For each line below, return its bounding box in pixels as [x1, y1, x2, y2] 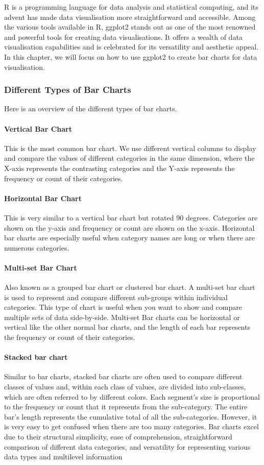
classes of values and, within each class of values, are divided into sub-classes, [4, 381, 246, 392]
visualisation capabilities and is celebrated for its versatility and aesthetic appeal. [4, 41, 259, 52]
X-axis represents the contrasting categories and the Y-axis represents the [4, 162, 235, 173]
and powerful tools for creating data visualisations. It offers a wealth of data [4, 31, 243, 42]
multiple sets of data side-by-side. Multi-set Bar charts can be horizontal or [4, 311, 240, 322]
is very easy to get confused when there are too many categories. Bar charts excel [4, 421, 259, 432]
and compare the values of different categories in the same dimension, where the [4, 153, 255, 163]
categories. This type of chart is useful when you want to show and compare [4, 302, 242, 312]
